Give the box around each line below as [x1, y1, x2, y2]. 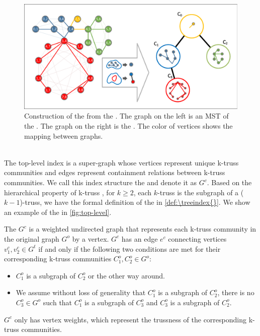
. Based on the [207, 177, 252, 188]
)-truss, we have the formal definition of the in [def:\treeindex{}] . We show [20, 197, 250, 207]
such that [43, 297, 72, 307]
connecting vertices [168, 233, 227, 244]
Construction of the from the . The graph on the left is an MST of [24, 110, 229, 121]
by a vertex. [72, 233, 109, 244]
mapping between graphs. [24, 130, 103, 141]
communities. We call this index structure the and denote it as [4, 177, 197, 188]
